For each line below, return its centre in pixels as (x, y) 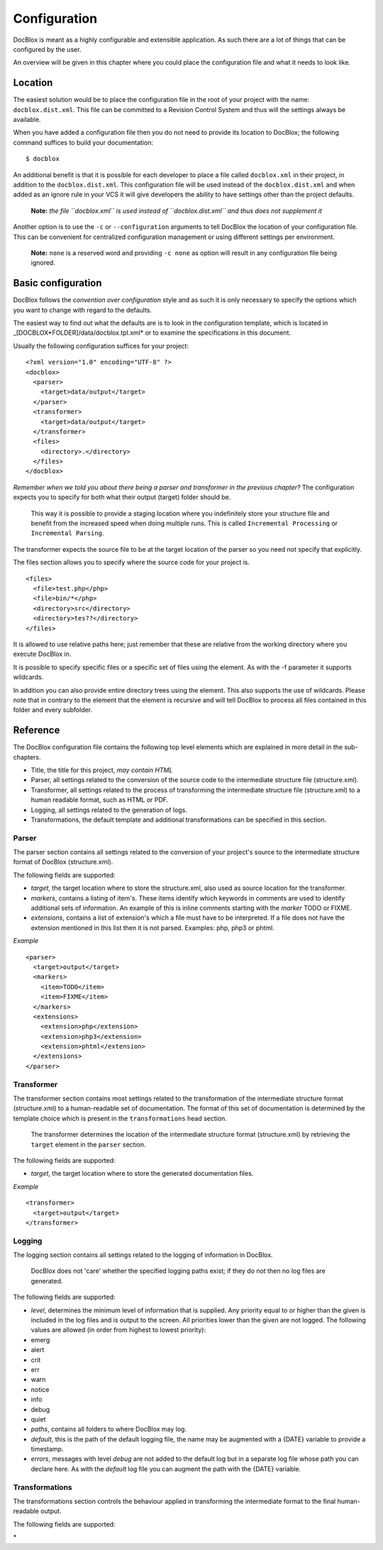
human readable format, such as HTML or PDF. (100, 800)
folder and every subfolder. (53, 710)
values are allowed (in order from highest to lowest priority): (118, 1330)
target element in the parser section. (88, 1144)
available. (27, 120)
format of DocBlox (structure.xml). (63, 862)
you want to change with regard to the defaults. (83, 310)
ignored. (43, 263)
